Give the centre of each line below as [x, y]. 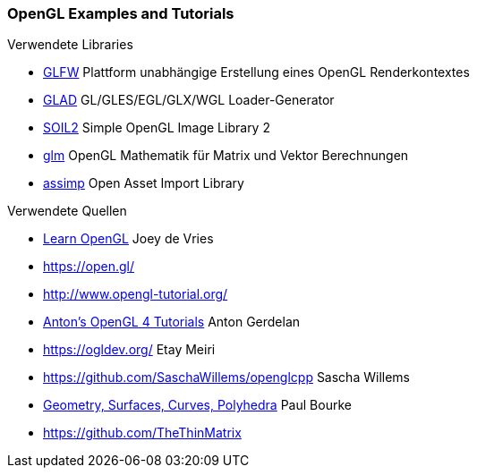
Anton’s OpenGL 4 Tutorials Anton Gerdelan [172, 322]
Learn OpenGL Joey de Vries [128, 239]
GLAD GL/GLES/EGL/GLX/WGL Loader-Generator [189, 100]
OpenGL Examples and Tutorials [121, 13]
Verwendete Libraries [70, 45]
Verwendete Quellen [67, 211]
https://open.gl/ [89, 267]
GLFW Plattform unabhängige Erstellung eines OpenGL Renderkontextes [256, 72]
